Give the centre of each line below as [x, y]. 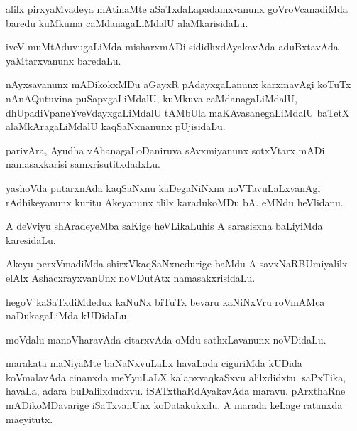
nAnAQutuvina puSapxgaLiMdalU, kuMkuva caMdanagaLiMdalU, [152, 98]
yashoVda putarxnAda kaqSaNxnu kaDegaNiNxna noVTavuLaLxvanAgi [163, 187]
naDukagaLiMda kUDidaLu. [68, 315]
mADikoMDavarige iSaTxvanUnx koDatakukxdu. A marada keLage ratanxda [174, 405]
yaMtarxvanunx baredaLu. [64, 60]
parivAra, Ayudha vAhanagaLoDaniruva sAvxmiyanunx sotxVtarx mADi [165, 150]
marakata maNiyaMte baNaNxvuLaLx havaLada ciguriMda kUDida [154, 363]
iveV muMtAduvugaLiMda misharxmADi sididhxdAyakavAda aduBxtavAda [172, 47]
